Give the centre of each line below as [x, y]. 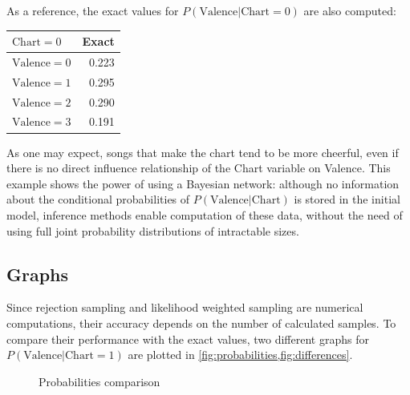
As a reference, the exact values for [93, 10]
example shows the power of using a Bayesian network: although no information [203, 183]
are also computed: [350, 10]
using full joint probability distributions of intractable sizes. [153, 230]
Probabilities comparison [99, 381]
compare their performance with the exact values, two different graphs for [188, 339]
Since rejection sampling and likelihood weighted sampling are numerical [185, 307]
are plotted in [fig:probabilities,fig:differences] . [240, 355]
